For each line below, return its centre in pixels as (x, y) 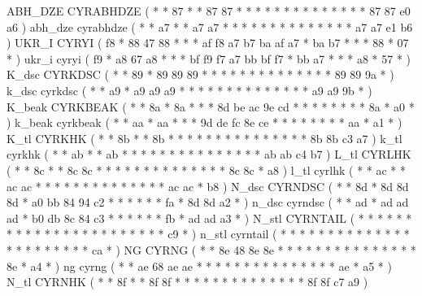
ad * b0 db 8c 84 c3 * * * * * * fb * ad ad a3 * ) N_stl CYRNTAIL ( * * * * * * (209, 218)
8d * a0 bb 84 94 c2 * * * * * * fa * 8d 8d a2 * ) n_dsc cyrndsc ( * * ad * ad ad (208, 202)
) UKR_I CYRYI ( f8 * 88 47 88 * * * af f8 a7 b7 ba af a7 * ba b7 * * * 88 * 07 (208, 43)
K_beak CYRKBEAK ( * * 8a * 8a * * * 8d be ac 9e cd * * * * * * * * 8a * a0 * (211, 106)
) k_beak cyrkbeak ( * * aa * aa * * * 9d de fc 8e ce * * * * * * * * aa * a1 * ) (204, 122)
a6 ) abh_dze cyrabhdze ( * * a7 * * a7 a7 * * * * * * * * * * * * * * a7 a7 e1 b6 (210, 26)
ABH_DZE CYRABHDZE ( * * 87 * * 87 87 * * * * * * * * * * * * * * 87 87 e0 (209, 11)
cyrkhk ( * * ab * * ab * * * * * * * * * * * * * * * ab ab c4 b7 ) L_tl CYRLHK (209, 154)
